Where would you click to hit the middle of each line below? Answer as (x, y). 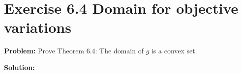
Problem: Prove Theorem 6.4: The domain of (74, 51)
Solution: (19, 67)
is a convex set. (174, 51)
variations (38, 27)
